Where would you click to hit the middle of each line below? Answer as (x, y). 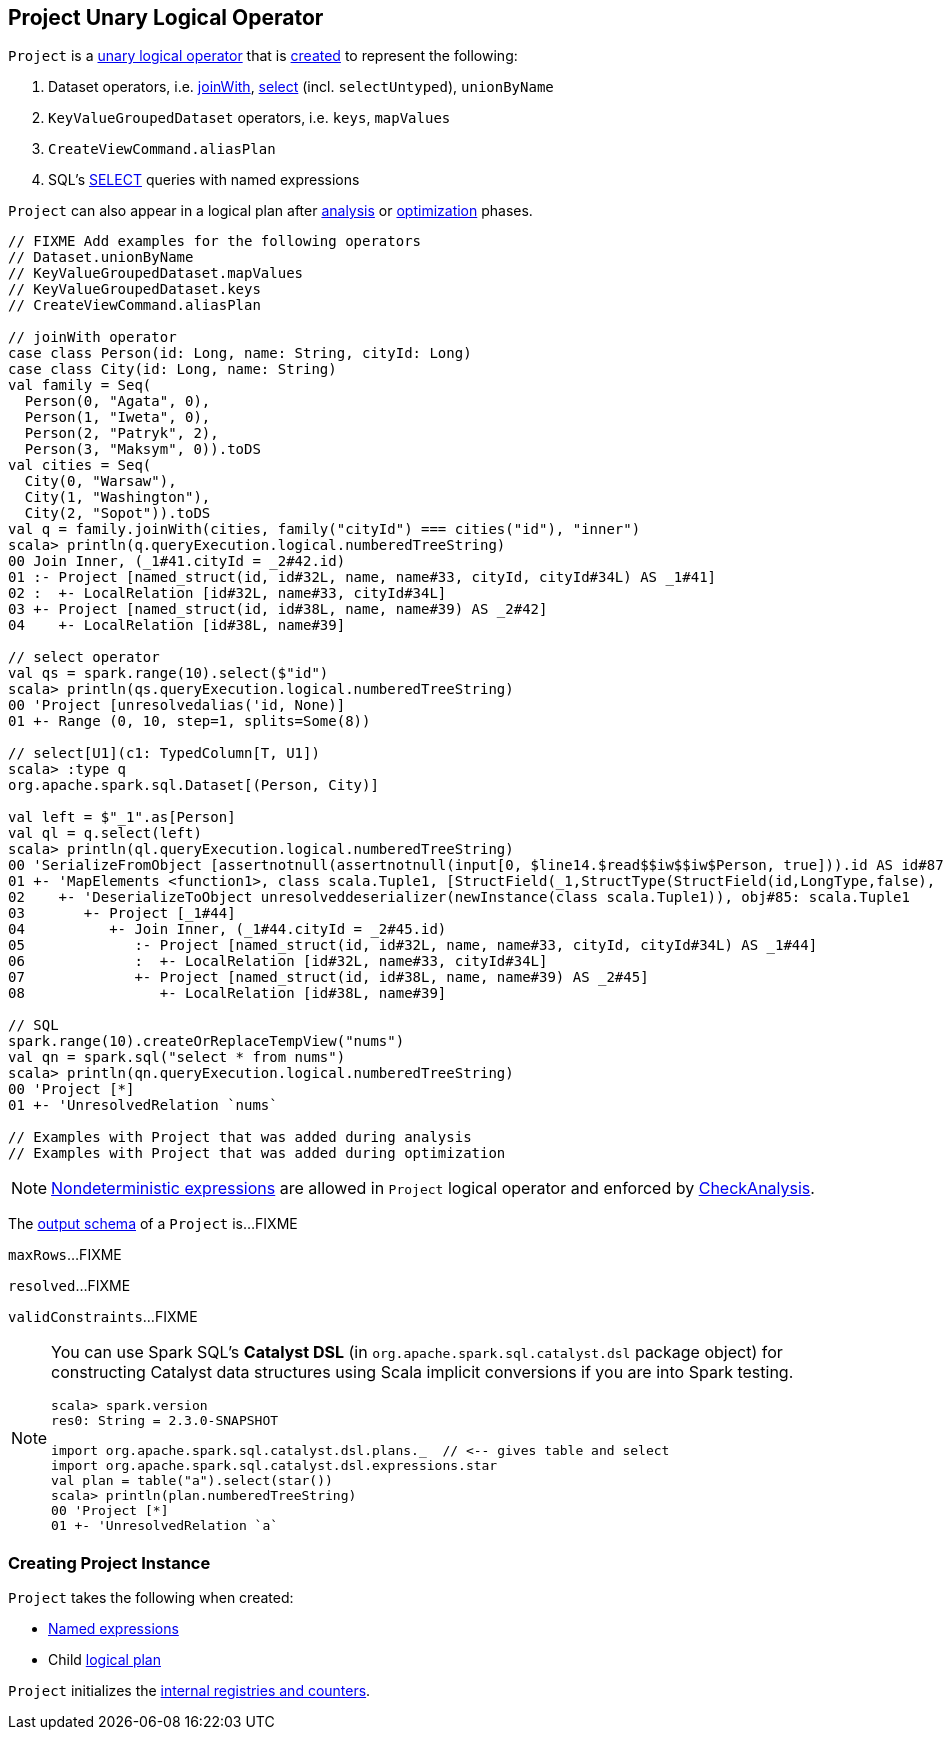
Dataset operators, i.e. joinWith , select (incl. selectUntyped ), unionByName (301, 87)
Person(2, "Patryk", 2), (121, 433)
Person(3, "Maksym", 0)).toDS (142, 449)
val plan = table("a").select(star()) (192, 1481)
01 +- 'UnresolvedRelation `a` (165, 1526)
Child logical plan (104, 1660)
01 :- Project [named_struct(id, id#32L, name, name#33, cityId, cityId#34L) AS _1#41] (362, 577)
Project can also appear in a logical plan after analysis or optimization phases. (270, 211)
